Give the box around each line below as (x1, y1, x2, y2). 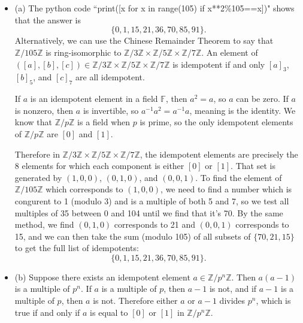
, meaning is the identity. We (189, 104, 296, 116)
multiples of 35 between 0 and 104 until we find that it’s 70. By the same (14, 206, 283, 219)
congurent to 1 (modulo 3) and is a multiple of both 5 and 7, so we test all (14, 194, 289, 207)
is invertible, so (83, 104, 139, 116)
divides (219, 294, 246, 307)
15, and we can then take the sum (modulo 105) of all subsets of (14, 230, 251, 242)
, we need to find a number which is (160, 183, 292, 195)
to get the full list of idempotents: (14, 242, 139, 254)
